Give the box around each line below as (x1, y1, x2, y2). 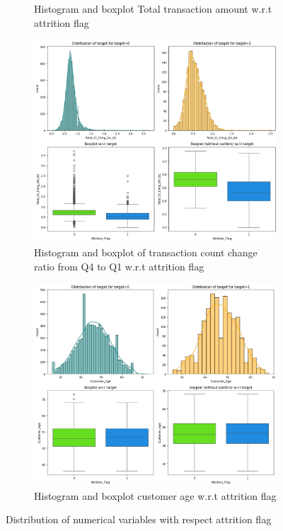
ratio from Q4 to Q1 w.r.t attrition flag (34, 258, 204, 273)
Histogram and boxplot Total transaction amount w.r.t (34, 1, 272, 16)
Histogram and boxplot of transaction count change (34, 245, 258, 259)
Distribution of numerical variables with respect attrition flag (6, 512, 272, 527)
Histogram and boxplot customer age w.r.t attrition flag (34, 488, 277, 503)
